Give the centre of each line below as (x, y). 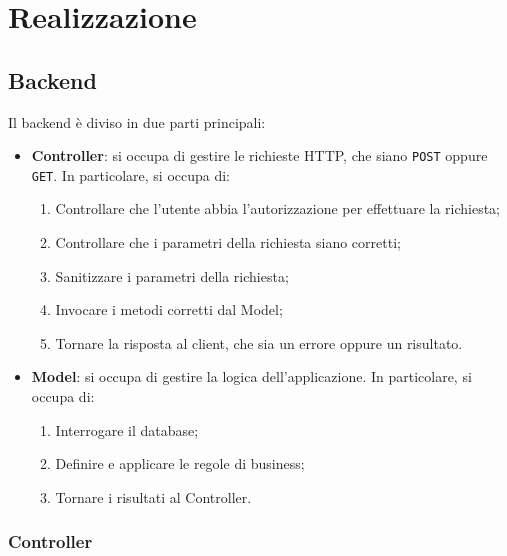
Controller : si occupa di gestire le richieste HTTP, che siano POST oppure (259, 155)
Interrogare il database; (127, 429)
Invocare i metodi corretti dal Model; (169, 309)
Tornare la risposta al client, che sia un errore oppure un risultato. (259, 342)
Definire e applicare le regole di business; (180, 463)
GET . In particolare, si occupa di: (131, 174)
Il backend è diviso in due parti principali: (137, 121)
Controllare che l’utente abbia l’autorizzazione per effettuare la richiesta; (278, 208)
